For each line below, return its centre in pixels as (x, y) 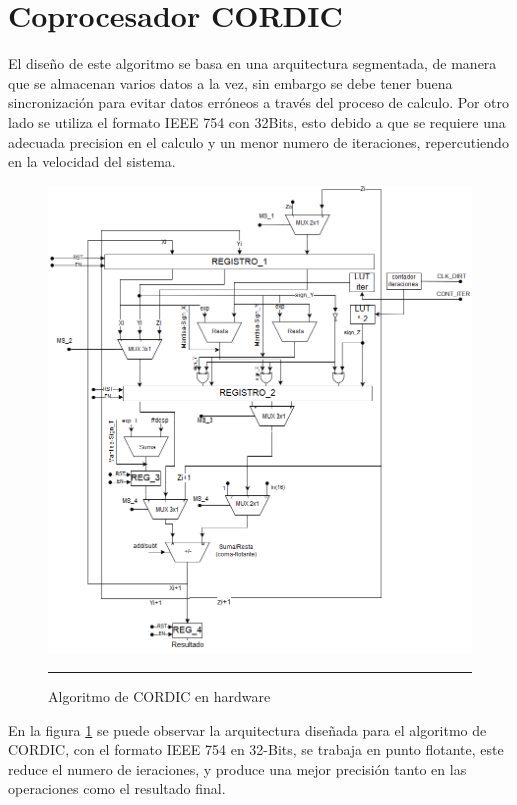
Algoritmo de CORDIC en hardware (159, 696)
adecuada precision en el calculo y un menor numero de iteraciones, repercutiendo (258, 141)
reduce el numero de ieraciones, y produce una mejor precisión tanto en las (237, 768)
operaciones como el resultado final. (117, 788)
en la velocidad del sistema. (92, 161)
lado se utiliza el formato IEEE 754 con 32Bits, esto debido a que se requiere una (257, 121)
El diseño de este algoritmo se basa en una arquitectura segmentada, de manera (252, 63)
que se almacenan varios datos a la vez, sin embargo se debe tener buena (230, 82)
